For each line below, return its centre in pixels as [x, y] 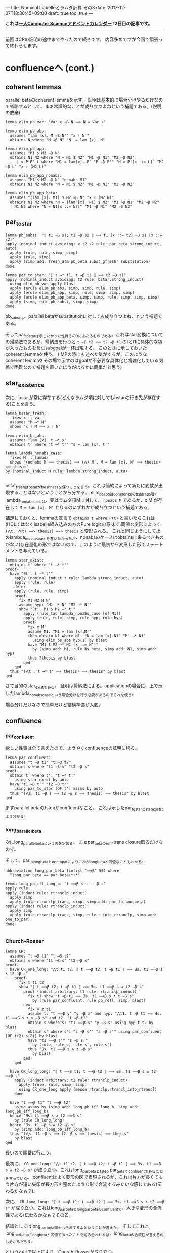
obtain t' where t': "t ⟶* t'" [43, 776]
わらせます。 [27, 45]
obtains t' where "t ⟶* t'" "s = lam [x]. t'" [60, 444]
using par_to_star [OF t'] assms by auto [58, 789]
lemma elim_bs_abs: [26, 436]
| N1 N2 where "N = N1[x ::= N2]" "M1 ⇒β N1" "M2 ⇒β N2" [71, 207]
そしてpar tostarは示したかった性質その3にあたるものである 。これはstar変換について [84, 335]
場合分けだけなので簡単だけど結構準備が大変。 [54, 705]
